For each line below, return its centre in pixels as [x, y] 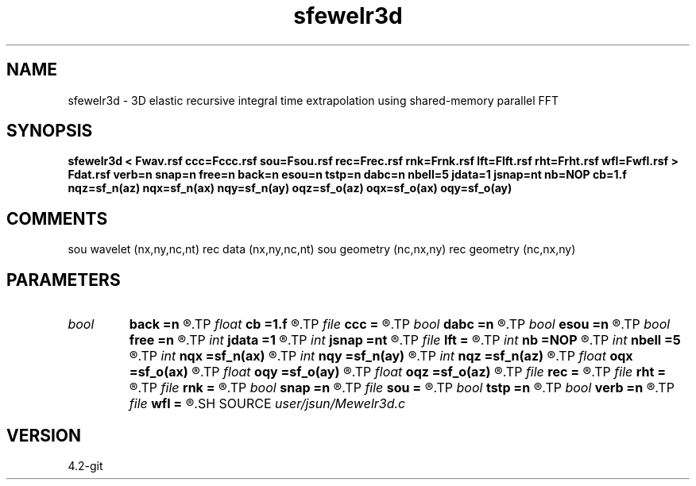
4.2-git [85, 465]
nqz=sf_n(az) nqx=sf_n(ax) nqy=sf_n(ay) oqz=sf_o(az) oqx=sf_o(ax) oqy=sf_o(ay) [290, 188]
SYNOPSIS [50, 131]
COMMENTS [57, 218]
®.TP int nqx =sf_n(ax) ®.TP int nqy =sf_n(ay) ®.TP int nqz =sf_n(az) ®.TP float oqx [381, 356]
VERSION [44, 435]
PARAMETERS [64, 280]
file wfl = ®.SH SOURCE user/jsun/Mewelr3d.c [267, 404]
